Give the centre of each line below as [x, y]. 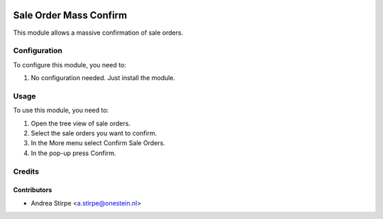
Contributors [33, 190]
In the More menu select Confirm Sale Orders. [98, 143]
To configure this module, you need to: [70, 64]
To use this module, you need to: [61, 111]
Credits [26, 172]
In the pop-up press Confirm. [73, 153]
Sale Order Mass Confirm [70, 15]
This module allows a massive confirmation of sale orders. [98, 33]
